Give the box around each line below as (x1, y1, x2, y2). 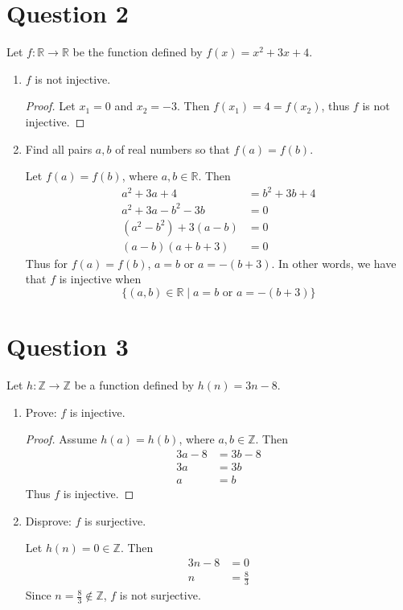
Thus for (25, 254, 68, 271)
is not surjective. (119, 587, 201, 604)
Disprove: (25, 512, 72, 529)
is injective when (59, 270, 142, 287)
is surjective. (84, 512, 146, 529)
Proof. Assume (25, 431, 97, 447)
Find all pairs (25, 140, 93, 157)
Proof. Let (25, 97, 76, 114)
